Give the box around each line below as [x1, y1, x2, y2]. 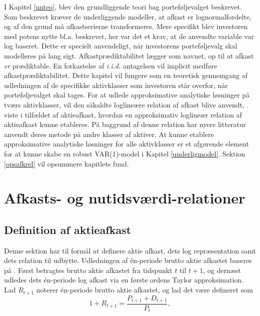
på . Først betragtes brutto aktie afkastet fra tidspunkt [4, 264, 172, 275]
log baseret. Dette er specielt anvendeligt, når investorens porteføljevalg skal [4, 40, 237, 51]
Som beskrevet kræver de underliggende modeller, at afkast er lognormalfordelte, [4, 11, 251, 21]
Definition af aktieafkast [4, 221, 131, 237]
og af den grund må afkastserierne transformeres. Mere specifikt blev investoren [4, 21, 248, 31]
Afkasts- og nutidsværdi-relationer [4, 187, 245, 208]
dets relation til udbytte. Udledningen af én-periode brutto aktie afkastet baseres [4, 255, 252, 265]
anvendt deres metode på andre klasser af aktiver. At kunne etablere [4, 128, 214, 139]
